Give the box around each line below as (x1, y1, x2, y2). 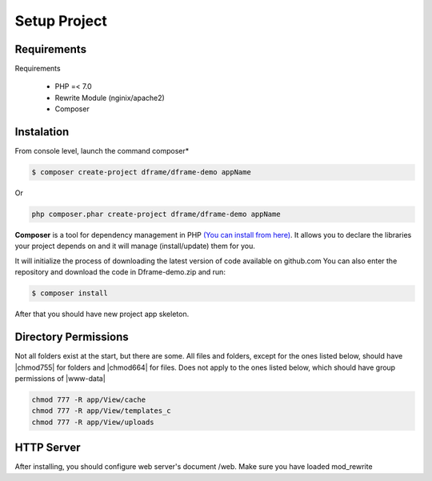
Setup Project (14, 12, 108, 30)
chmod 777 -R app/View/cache (31, 395, 146, 404)
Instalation (14, 125, 70, 139)
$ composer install (31, 289, 108, 298)
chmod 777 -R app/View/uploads (31, 417, 155, 427)
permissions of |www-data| (14, 373, 106, 383)
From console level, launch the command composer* (14, 146, 190, 156)
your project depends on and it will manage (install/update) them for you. (14, 241, 256, 251)
